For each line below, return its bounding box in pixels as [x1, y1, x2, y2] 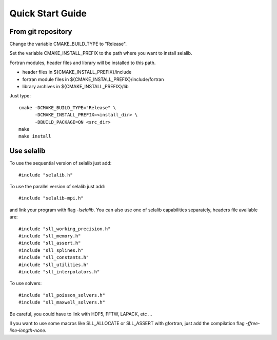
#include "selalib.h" [18, 172, 73, 178]
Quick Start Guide [9, 8, 87, 19]
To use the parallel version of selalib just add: [9, 184, 105, 190]
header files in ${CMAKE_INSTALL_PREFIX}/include [22, 69, 132, 75]
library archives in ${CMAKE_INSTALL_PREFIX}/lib [22, 84, 129, 90]
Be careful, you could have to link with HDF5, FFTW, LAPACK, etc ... [9, 311, 152, 317]
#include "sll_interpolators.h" [18, 269, 100, 274]
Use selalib [9, 147, 46, 155]
